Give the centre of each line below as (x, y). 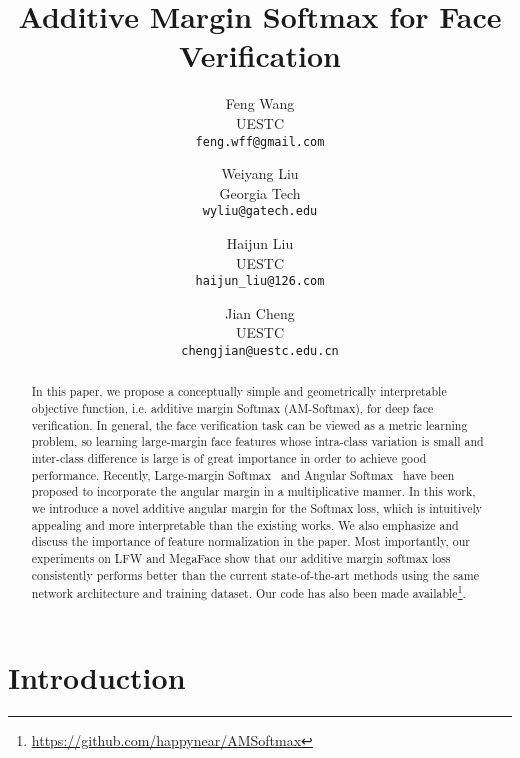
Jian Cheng (260, 312)
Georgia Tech (260, 192)
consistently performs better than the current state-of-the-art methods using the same (255, 574)
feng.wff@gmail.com (260, 141)
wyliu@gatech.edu (260, 211)
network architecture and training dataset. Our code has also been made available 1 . (248, 592)
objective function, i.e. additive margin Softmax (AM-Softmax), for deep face (232, 408)
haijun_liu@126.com (260, 281)
